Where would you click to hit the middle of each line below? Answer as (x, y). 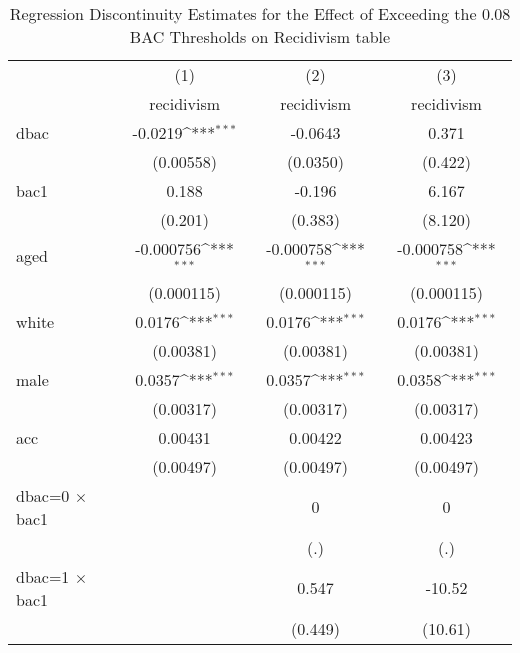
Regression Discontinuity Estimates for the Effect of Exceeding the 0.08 (260, 13)
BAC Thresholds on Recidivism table (260, 36)
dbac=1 (43, 576)
